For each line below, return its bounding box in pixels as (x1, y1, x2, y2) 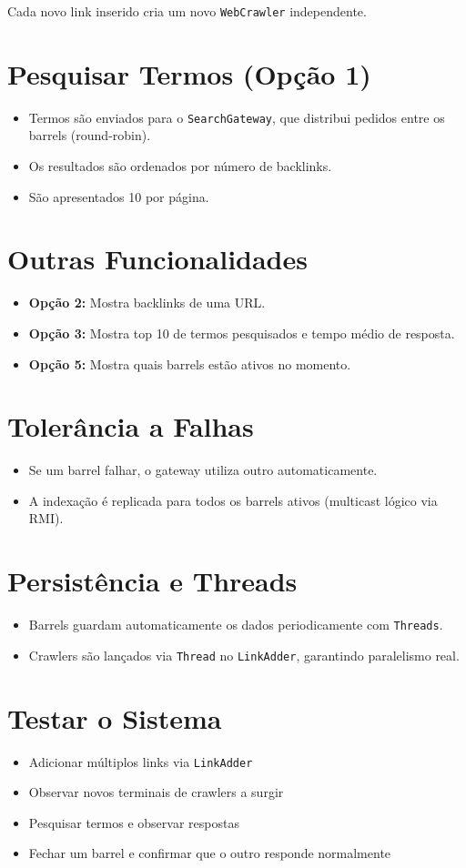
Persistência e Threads (7, 562, 298, 600)
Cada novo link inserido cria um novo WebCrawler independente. (7, 2, 367, 20)
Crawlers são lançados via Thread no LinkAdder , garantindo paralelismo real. (28, 645, 460, 664)
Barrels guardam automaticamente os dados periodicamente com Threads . (28, 615, 443, 634)
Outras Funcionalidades (7, 240, 308, 278)
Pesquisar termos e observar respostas (28, 812, 239, 832)
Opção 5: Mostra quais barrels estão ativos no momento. (28, 354, 351, 373)
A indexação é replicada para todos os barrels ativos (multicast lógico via (28, 490, 438, 510)
